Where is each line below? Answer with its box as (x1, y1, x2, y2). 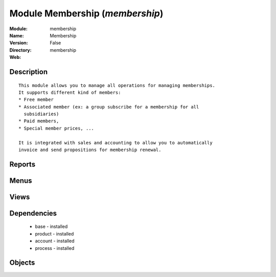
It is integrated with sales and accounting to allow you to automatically (18, 140, 213, 145)
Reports (9, 160, 36, 168)
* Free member (18, 97, 54, 102)
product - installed (35, 230, 74, 237)
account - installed (35, 238, 75, 244)
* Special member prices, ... (18, 125, 95, 131)
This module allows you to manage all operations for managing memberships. (18, 82, 216, 88)
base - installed (35, 223, 68, 230)
